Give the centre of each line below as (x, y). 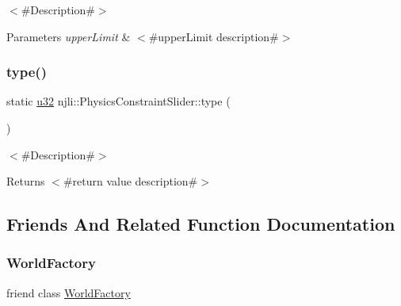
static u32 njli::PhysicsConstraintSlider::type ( (118, 101)
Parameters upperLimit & (69, 36)
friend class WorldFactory (69, 292)
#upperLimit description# (214, 36)
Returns (26, 181)
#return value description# (130, 181)
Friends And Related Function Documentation (201, 224)
